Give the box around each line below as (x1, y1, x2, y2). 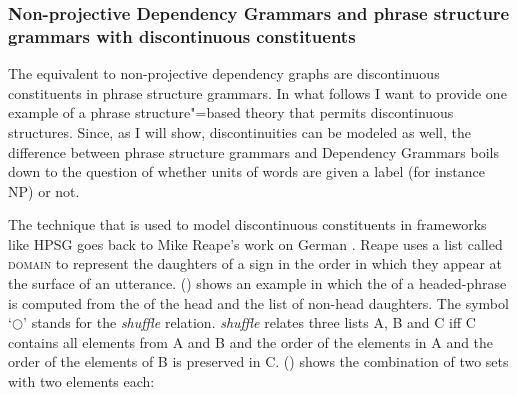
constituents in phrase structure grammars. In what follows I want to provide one (8, 82, 507, 103)
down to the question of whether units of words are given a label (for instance (8, 161, 485, 182)
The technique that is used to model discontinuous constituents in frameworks (8, 214, 487, 235)
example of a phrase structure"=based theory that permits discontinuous (8, 102, 454, 123)
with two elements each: (8, 371, 155, 392)
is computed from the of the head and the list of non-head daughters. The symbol (8, 292, 509, 313)
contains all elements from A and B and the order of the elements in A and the (8, 331, 494, 352)
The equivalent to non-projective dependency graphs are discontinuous (8, 63, 440, 84)
